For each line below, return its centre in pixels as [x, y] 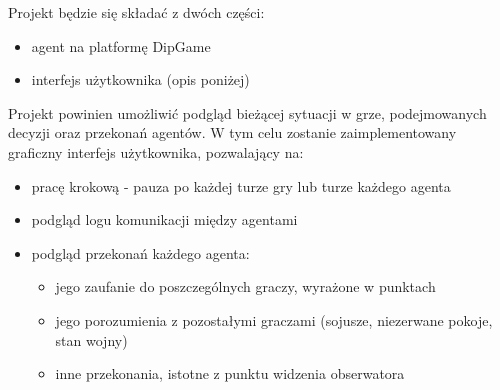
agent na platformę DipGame [121, 45]
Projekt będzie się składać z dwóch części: [136, 12]
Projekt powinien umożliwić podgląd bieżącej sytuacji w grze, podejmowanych [247, 112]
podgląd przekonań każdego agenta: [140, 252]
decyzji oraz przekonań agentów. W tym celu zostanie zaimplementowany [232, 132]
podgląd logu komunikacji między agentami [164, 219]
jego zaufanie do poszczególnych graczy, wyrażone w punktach [245, 286]
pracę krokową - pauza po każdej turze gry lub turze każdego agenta [241, 185]
